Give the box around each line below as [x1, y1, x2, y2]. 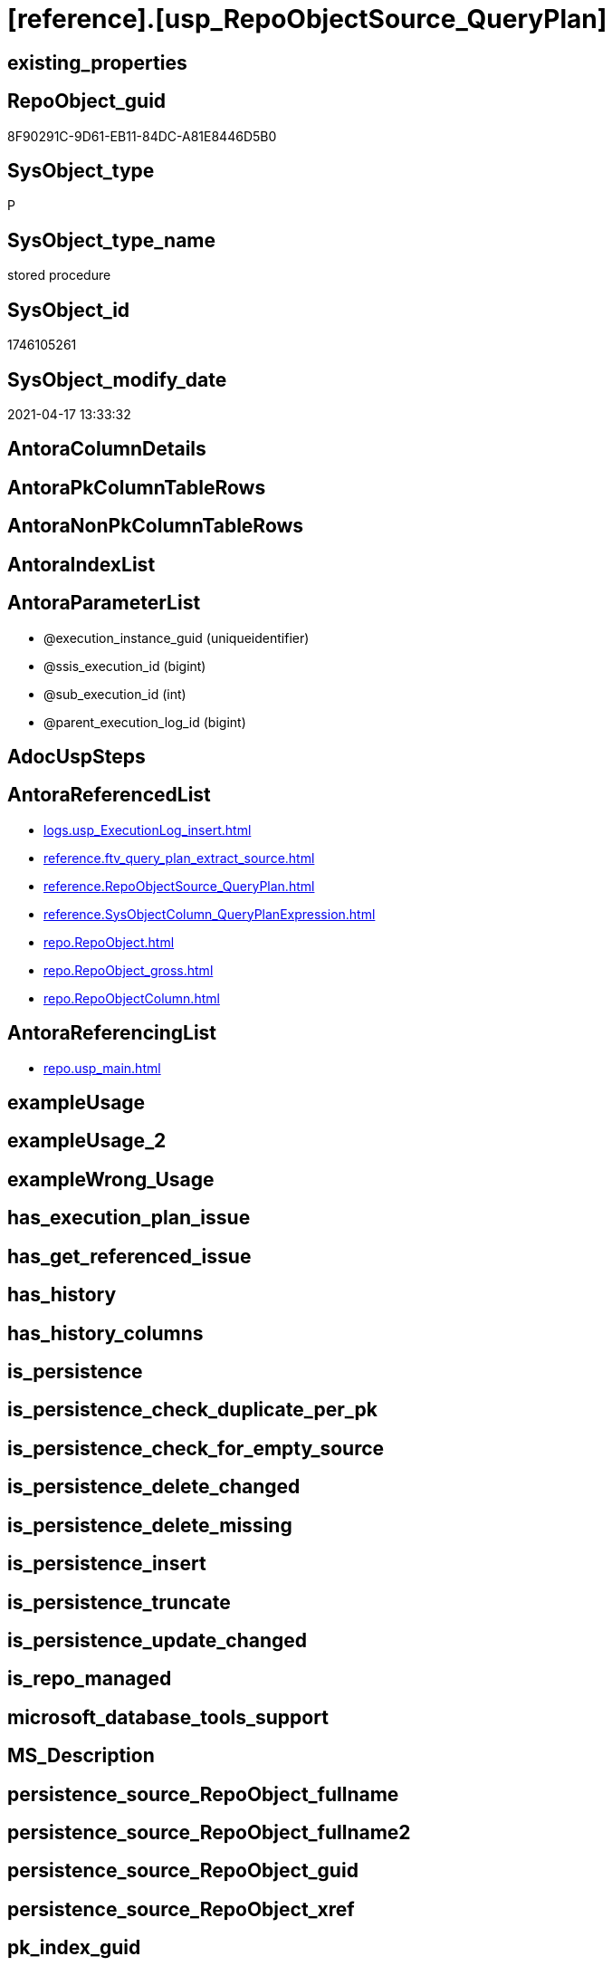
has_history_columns [7, 1321, 204, 1345]
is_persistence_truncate [7, 1590, 231, 1614]
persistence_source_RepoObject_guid [7, 1859, 359, 1883]
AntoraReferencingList [7, 1021, 217, 1045]
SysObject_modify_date [7, 368, 227, 391]
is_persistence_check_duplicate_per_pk [7, 1398, 378, 1422]
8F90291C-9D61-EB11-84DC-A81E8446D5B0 [7, 128, 277, 144]
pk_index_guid [7, 1936, 141, 1960]
